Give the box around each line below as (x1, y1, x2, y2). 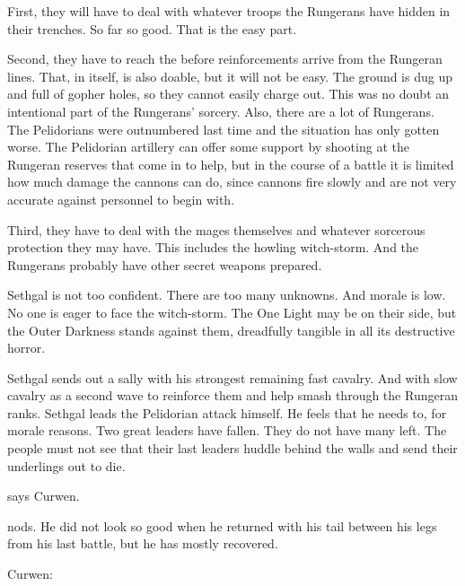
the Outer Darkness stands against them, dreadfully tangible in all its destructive (7, 320, 455, 339)
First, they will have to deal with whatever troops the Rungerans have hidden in (7, 2, 451, 20)
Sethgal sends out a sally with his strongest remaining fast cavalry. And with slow (7, 368, 458, 387)
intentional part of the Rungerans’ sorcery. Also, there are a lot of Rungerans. (7, 101, 434, 120)
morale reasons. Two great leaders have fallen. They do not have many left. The (7, 421, 447, 440)
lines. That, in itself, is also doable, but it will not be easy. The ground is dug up (7, 66, 452, 85)
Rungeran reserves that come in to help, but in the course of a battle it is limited (7, 154, 454, 173)
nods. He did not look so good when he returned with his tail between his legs (7, 516, 437, 535)
